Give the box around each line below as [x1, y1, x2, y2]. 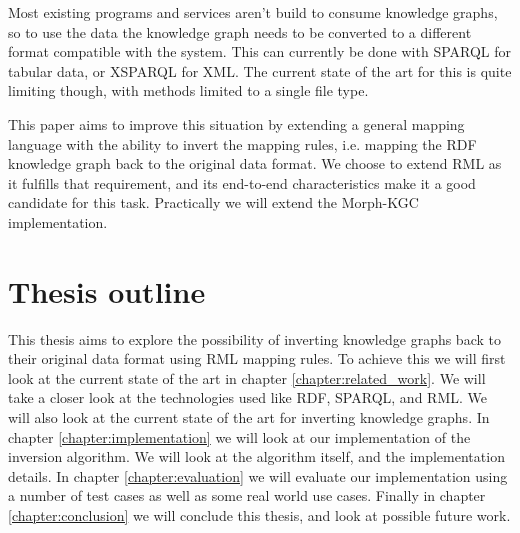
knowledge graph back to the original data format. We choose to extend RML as [8, 153, 502, 174]
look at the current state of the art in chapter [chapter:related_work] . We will [8, 367, 486, 388]
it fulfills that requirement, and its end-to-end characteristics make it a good [8, 172, 476, 193]
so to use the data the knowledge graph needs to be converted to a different [8, 21, 472, 42]
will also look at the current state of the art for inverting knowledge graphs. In [8, 407, 490, 428]
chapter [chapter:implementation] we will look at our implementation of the [8, 426, 471, 447]
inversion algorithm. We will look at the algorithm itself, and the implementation [8, 446, 505, 467]
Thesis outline [8, 270, 206, 311]
